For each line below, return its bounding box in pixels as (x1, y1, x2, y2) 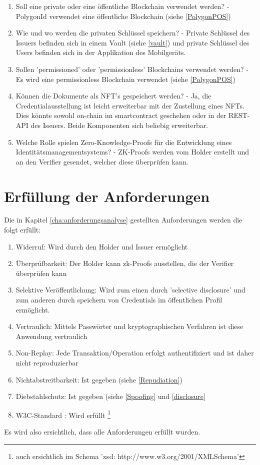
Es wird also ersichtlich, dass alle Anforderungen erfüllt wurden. (4, 426, 200, 436)
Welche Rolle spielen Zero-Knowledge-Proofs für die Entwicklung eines (15, 136, 232, 147)
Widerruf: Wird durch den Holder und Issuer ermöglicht (15, 241, 188, 251)
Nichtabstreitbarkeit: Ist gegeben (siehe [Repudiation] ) (15, 374, 182, 384)
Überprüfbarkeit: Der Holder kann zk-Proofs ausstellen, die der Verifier (15, 258, 234, 268)
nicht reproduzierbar (15, 357, 78, 367)
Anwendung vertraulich (15, 330, 87, 341)
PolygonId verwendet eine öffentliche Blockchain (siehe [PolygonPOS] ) (15, 10, 231, 21)
